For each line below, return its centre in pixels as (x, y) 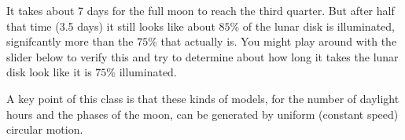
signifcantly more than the (70, 41)
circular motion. (45, 129)
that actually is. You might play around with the (279, 41)
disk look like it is (49, 72)
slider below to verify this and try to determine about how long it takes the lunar (202, 56)
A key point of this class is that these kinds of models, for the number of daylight (203, 98)
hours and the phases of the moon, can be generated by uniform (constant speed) (202, 114)
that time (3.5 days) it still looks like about (111, 26)
